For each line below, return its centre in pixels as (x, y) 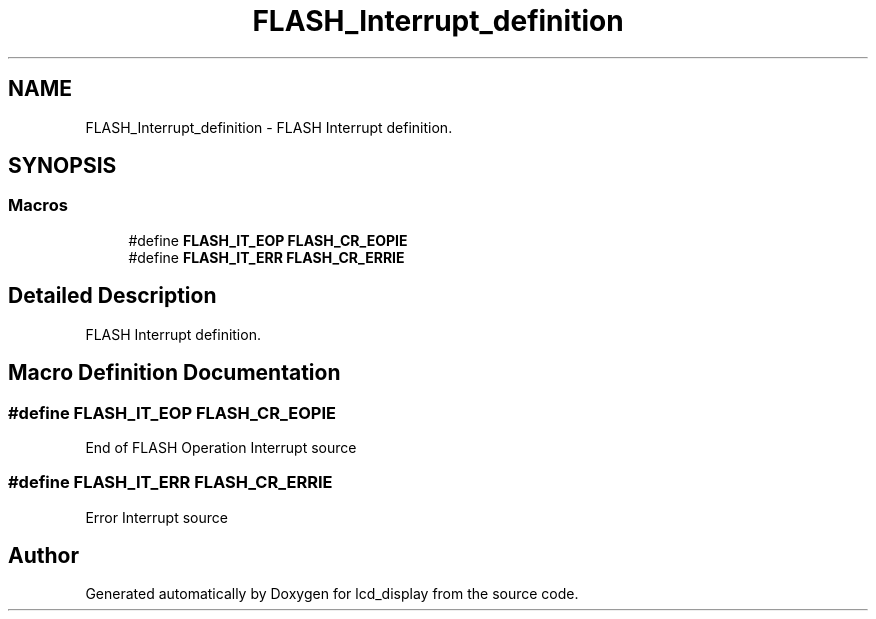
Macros (38, 205)
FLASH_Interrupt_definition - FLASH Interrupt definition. (269, 127)
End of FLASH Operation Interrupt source (221, 447)
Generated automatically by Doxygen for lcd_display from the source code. (332, 594)
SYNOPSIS (62, 166)
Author (43, 556)
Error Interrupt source (156, 517)
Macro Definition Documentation (174, 373)
